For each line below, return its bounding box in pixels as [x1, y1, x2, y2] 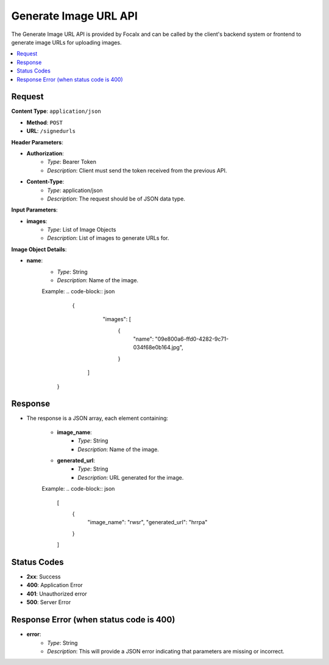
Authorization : [26, 149, 64, 157]
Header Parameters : [11, 138, 63, 146]
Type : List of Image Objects [47, 226, 116, 233]
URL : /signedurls [26, 127, 76, 135]
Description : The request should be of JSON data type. [47, 195, 186, 202]
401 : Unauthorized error [26, 590, 88, 597]
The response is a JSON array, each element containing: [26, 414, 169, 422]
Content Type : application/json [11, 107, 102, 115]
